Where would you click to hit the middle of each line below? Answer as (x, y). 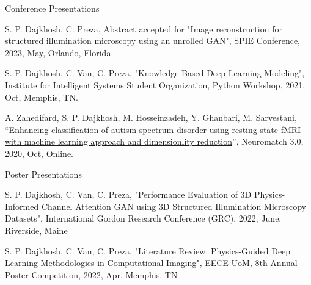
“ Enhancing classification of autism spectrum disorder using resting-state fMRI (153, 129)
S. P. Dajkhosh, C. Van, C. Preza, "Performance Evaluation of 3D (128, 194)
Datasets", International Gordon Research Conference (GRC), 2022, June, (143, 218)
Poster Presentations (43, 174)
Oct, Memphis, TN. (42, 97)
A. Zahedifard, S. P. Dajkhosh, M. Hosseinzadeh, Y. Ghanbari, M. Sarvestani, (151, 117)
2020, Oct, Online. (39, 153)
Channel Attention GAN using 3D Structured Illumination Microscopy (174, 206)
